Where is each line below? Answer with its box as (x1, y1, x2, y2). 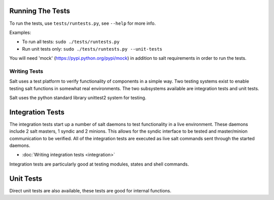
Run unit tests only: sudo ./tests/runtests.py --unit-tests (22, 46, 162, 52)
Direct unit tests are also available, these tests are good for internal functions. (9, 187, 172, 193)
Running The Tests (9, 7, 71, 15)
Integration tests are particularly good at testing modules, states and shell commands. (9, 161, 189, 167)
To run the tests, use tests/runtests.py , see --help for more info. (9, 20, 156, 26)
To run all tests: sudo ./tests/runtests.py (22, 38, 120, 45)
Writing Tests (9, 67, 43, 74)
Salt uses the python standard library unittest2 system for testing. (9, 95, 147, 101)
